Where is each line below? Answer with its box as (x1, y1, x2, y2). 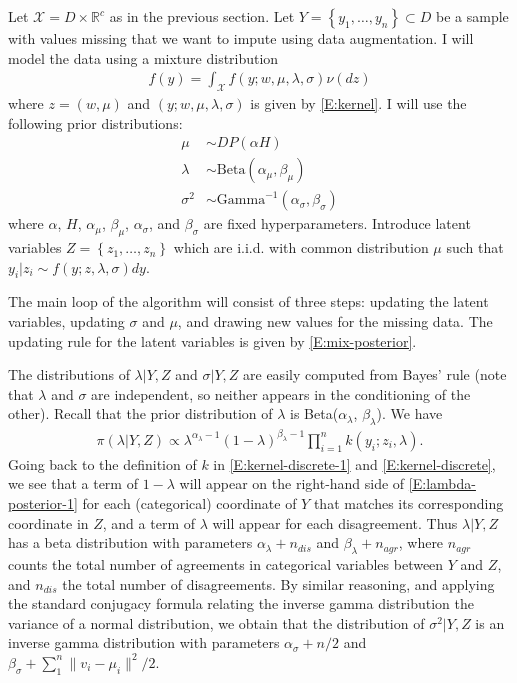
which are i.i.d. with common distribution (173, 237, 429, 258)
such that (446, 237, 504, 258)
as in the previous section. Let (109, 6, 295, 26)
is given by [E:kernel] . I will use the (250, 93, 467, 114)
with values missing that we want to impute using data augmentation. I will (8, 28, 474, 48)
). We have (376, 403, 443, 424)
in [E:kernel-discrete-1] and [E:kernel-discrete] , (213, 453, 496, 474)
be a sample (436, 6, 509, 26)
